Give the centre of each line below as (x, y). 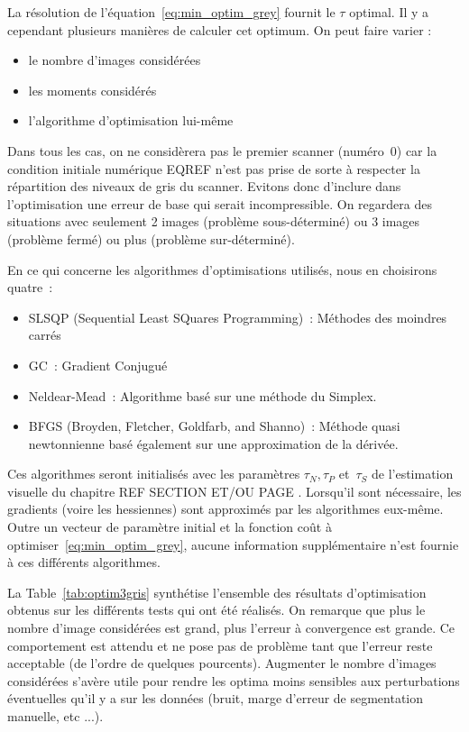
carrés (45, 335)
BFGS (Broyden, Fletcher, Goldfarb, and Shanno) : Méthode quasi (214, 426)
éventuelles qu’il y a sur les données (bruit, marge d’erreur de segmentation (216, 698)
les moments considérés (92, 90)
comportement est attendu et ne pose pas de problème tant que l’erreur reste (220, 645)
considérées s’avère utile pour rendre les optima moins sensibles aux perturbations (234, 680)
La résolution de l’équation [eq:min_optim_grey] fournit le (171, 12)
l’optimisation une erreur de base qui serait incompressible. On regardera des (220, 203)
